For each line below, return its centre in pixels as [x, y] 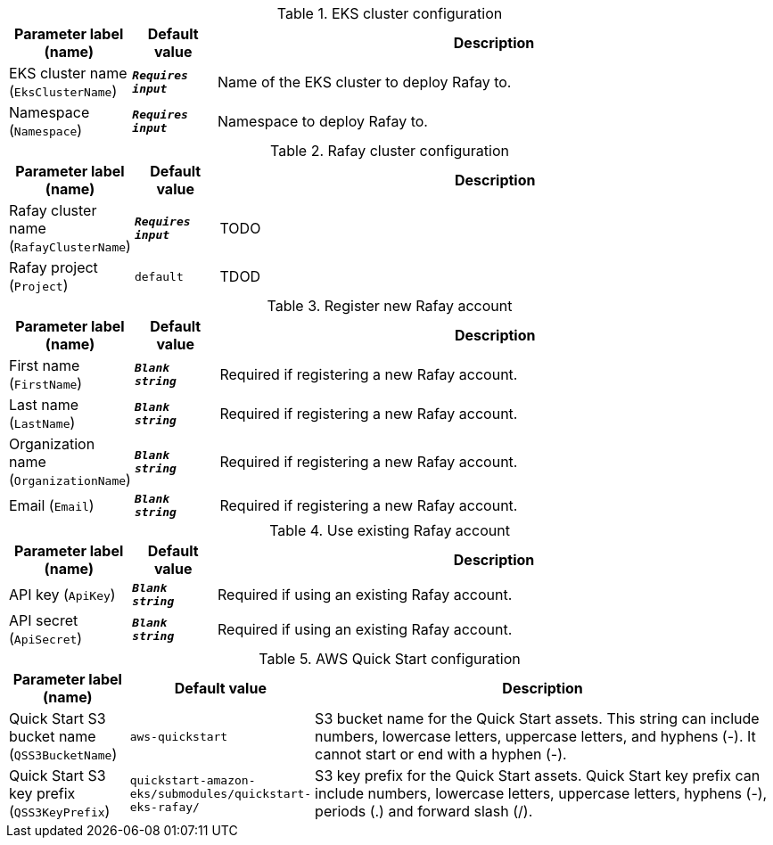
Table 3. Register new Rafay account [390, 306]
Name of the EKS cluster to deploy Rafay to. [365, 82]
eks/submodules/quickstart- [221, 793]
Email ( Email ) [52, 505]
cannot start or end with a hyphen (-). [441, 754]
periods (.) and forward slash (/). [424, 811]
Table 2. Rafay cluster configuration [390, 151]
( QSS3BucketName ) [63, 754]
